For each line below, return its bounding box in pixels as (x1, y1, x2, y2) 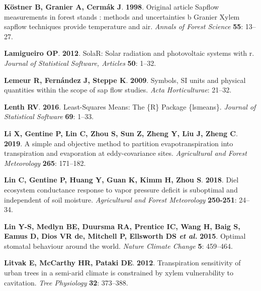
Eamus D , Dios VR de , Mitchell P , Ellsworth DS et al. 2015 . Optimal (4, 231, 246, 241)
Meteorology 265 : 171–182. (4, 157, 86, 168)
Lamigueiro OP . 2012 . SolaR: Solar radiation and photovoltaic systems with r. (4, 48, 254, 58)
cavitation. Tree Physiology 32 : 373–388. (4, 277, 128, 287)
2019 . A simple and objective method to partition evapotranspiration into (4, 138, 233, 148)
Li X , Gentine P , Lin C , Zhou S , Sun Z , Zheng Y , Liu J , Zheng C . (4, 128, 238, 138)
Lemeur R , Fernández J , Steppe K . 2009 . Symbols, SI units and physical (4, 74, 246, 85)
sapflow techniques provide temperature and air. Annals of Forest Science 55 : (4, 21, 243, 32)
